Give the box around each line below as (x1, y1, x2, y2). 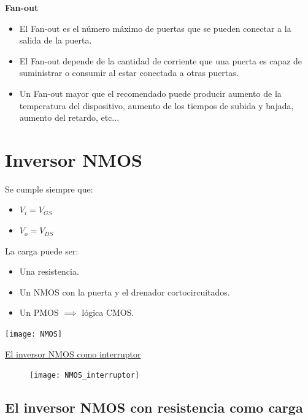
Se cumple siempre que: (5, 182, 93, 195)
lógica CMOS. (82, 306, 134, 319)
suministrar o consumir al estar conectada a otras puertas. (19, 66, 239, 79)
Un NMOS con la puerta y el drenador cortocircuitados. (19, 285, 230, 298)
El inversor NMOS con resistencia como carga (5, 398, 303, 417)
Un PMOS (19, 306, 59, 319)
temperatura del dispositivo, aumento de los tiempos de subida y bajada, (19, 99, 294, 112)
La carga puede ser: (5, 244, 79, 257)
